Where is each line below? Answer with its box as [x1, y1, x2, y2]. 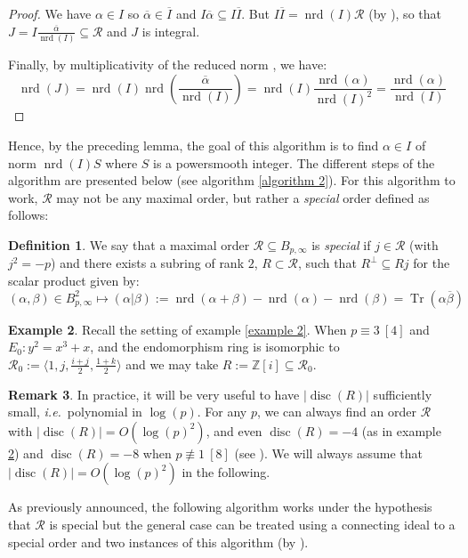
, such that [298, 254, 357, 272]
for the [413, 254, 450, 272]
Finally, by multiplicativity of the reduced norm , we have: [8, 54, 327, 73]
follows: [8, 206, 49, 224]
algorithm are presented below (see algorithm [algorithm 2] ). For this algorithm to [8, 171, 456, 190]
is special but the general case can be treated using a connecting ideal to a [49, 515, 456, 534]
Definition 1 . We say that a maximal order [8, 236, 250, 254]
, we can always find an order [256, 402, 416, 421]
